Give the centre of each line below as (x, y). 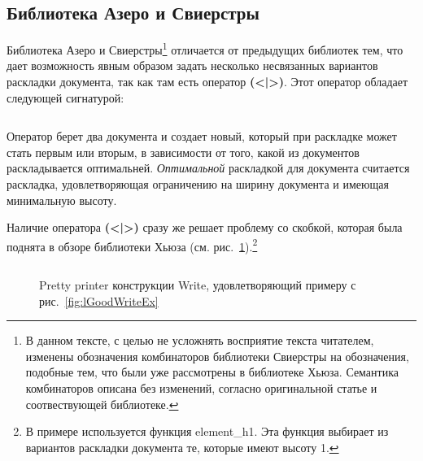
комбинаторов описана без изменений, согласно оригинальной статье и (201, 388)
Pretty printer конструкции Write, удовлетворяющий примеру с (198, 285)
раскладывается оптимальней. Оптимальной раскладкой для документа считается (208, 168)
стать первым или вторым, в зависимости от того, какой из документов (183, 152)
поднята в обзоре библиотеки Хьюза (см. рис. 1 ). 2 (132, 245)
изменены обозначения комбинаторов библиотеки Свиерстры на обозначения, (217, 356)
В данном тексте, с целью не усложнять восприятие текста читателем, (200, 340)
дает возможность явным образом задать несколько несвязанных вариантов (192, 65)
